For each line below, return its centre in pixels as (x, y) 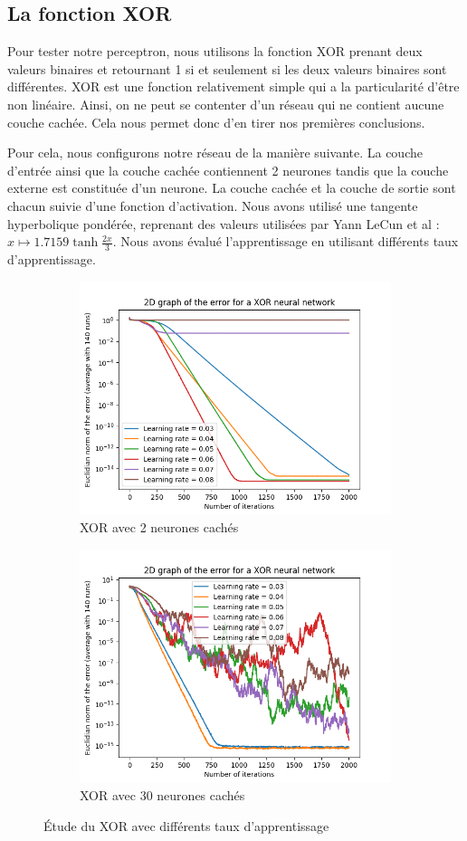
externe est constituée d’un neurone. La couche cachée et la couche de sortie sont (232, 188)
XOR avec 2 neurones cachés (159, 527)
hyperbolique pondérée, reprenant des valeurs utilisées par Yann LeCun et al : (224, 223)
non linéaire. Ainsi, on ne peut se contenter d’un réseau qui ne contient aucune (226, 104)
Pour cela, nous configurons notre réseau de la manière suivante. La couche (215, 153)
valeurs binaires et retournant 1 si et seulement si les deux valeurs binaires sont (227, 68)
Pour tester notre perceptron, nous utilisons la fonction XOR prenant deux (215, 51)
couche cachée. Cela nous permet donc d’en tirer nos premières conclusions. (216, 122)
